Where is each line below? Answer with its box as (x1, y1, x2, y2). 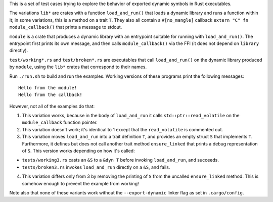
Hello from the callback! (18, 92, 83, 98)
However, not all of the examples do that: (9, 103, 95, 109)
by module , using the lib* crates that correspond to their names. (9, 64, 147, 70)
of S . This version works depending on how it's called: (22, 148, 135, 154)
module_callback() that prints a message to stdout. (9, 24, 122, 30)
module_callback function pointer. (22, 119, 98, 126)
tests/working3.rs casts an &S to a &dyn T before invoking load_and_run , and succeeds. (22, 157, 219, 163)
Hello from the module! (18, 85, 77, 90)
